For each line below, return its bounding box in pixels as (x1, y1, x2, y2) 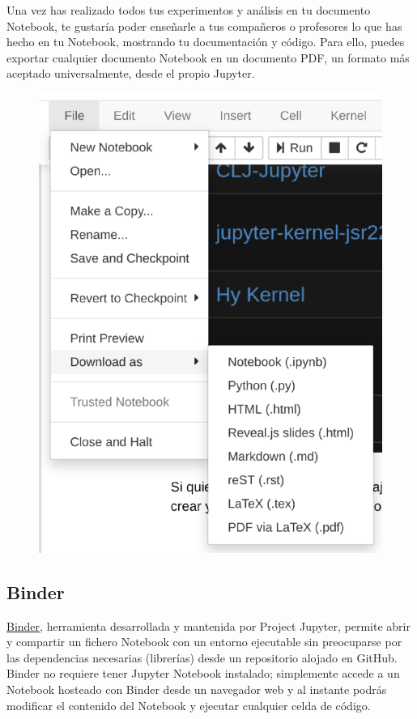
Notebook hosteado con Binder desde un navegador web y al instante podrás (6, 681, 387, 698)
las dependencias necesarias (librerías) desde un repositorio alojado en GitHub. (6, 649, 398, 666)
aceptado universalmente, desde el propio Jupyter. (6, 65, 255, 82)
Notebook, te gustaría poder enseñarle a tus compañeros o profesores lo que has (6, 17, 402, 34)
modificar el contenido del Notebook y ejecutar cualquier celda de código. (6, 696, 371, 713)
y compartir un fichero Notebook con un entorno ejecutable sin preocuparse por (6, 633, 402, 650)
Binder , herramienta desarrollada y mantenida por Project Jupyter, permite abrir (6, 617, 411, 634)
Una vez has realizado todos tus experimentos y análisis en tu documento (6, 2, 371, 18)
